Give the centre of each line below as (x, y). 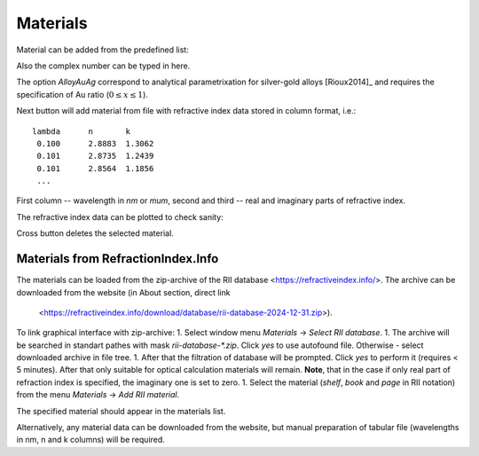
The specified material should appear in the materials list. (121, 411)
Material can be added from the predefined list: (103, 50)
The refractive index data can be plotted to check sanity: (120, 216)
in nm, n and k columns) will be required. (91, 440)
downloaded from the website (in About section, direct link (123, 292)
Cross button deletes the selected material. (95, 233)
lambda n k (82, 131)
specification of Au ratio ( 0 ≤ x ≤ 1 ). (82, 94)
